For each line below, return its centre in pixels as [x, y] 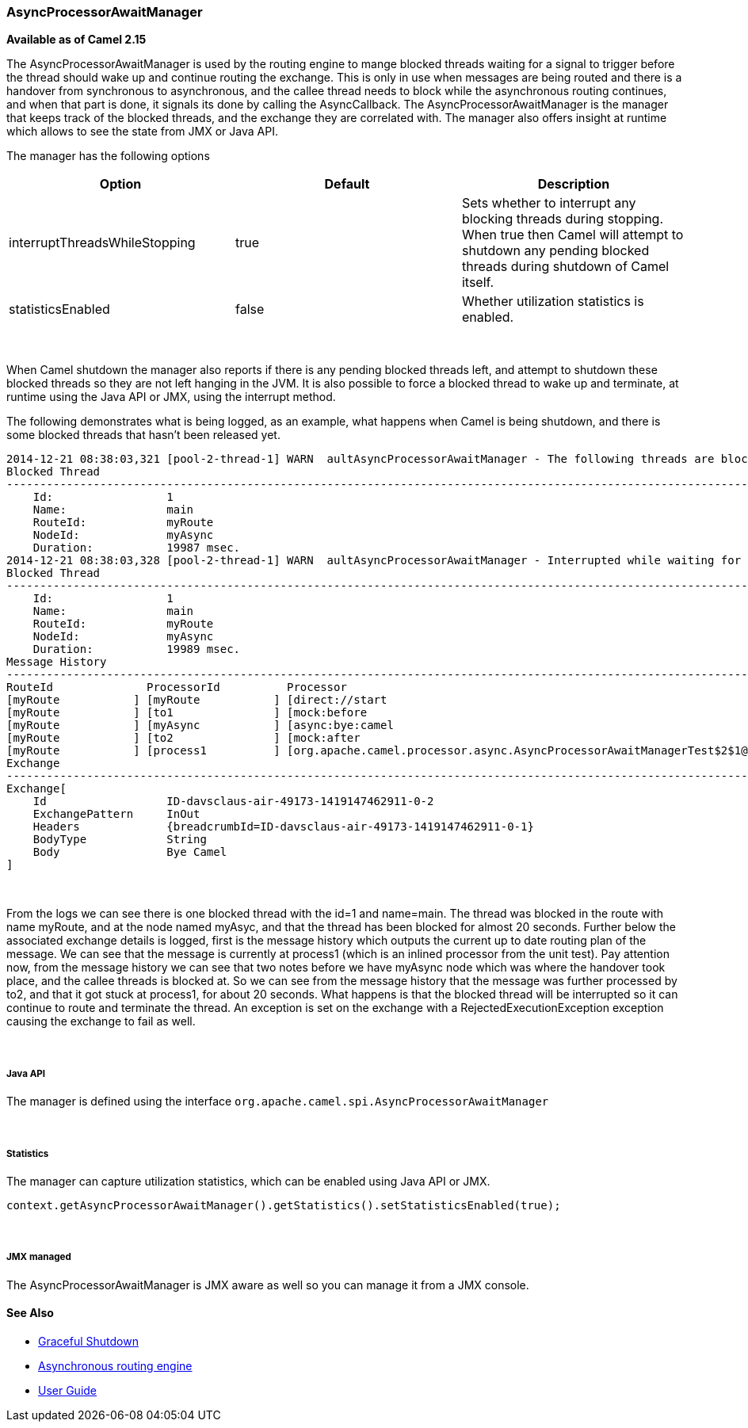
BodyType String [120, 840]
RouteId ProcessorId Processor [177, 687]
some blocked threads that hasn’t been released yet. [143, 435]
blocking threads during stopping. [562, 219]
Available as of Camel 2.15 [76, 40]
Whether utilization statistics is [553, 302]
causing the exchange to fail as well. [101, 1021]
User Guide [68, 1390]
